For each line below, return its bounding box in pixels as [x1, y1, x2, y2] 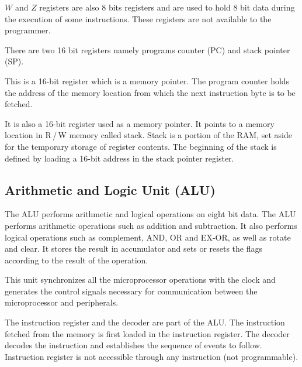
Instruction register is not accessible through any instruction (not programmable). [5, 350, 298, 362]
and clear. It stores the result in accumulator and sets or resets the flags [5, 242, 263, 255]
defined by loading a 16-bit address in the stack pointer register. [5, 152, 234, 164]
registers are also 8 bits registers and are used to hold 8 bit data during [39, 1, 295, 13]
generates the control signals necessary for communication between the [5, 284, 258, 297]
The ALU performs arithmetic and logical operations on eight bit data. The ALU [5, 208, 296, 220]
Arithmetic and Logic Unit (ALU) [5, 180, 216, 198]
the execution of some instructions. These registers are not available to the [5, 12, 272, 25]
